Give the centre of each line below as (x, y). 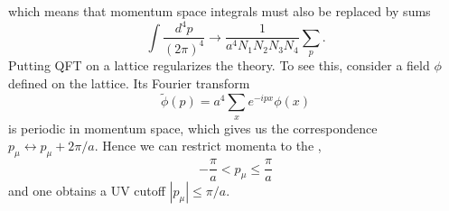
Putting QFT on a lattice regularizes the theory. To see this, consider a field (219, 64)
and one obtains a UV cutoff (87, 191)
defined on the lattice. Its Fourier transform (129, 83)
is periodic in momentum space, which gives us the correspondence (193, 128)
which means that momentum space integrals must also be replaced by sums (220, 11)
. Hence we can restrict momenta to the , (208, 146)
